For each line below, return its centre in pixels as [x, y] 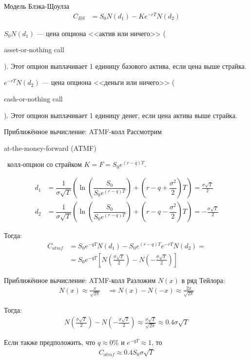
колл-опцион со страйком [44, 164]
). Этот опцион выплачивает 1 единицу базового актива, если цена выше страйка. [125, 66]
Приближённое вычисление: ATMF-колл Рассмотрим [83, 131]
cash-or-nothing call [33, 99]
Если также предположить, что [50, 342]
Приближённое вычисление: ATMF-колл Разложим [80, 280]
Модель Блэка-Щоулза [37, 6]
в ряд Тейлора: [203, 280]
